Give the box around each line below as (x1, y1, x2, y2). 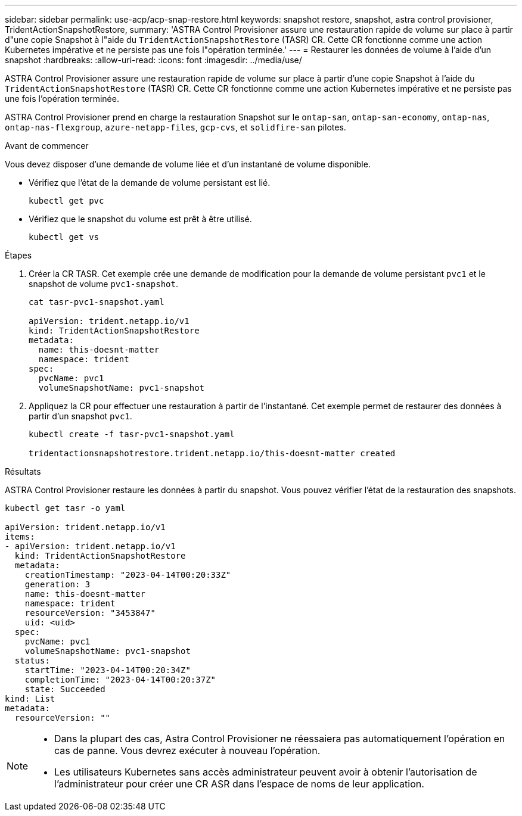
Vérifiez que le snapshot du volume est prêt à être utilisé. (29, 214, 252, 224)
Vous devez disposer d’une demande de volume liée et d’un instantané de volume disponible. (5, 159, 371, 169)
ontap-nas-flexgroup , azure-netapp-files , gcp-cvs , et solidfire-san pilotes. (5, 122, 346, 132)
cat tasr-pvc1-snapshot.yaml (29, 297, 164, 307)
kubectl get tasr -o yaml (5, 503, 126, 513)
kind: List (5, 694, 55, 703)
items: (5, 532, 35, 541)
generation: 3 (24, 580, 91, 589)
